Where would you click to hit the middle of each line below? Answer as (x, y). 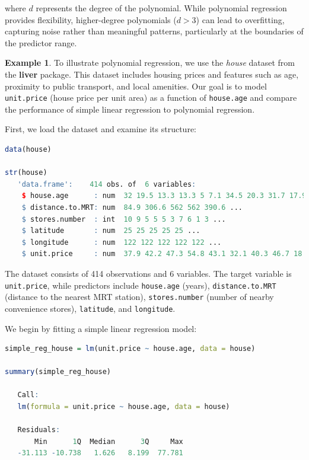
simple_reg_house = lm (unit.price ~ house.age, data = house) (130, 349)
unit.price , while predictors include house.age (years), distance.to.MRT (141, 285)
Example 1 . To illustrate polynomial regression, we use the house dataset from (150, 63)
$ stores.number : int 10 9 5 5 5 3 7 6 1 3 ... (124, 219)
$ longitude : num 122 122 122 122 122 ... (122, 242)
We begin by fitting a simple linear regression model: (101, 328)
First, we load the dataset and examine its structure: (101, 129)
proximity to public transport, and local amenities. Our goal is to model (136, 86)
